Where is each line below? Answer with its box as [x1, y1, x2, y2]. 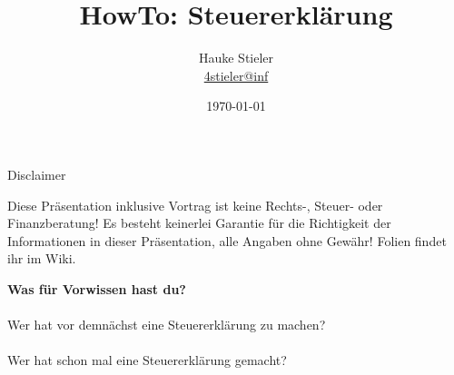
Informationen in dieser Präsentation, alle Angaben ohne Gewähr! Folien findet [7, 231, 447, 250]
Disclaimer [7, 164, 66, 183]
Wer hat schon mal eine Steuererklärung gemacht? [7, 350, 287, 370]
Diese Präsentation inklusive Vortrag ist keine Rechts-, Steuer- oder [7, 195, 383, 214]
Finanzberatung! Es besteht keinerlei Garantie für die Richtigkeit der [7, 213, 391, 232]
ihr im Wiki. [7, 249, 76, 268]
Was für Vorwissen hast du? [7, 279, 186, 298]
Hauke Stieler [198, 48, 274, 67]
